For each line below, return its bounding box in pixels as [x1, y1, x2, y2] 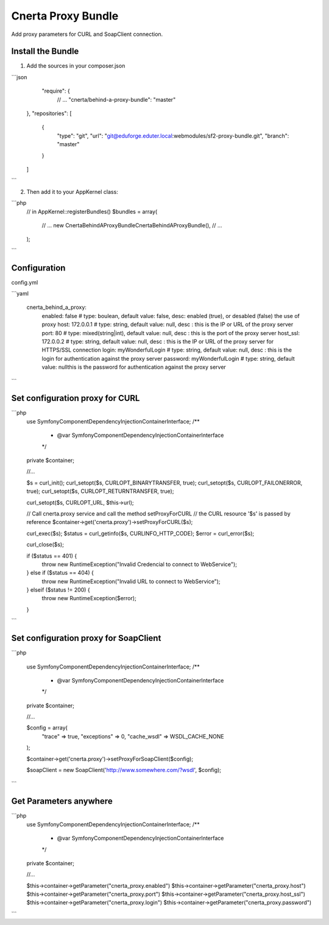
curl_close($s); [26, 541, 64, 548]
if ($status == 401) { [26, 552, 77, 559]
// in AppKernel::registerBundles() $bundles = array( [26, 208, 158, 215]
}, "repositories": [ [26, 110, 73, 117]
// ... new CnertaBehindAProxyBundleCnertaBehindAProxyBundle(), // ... [41, 221, 222, 229]
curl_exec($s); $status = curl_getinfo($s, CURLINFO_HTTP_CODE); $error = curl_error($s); [26, 530, 255, 537]
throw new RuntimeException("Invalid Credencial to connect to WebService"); [41, 561, 238, 568]
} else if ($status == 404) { [26, 569, 94, 576]
